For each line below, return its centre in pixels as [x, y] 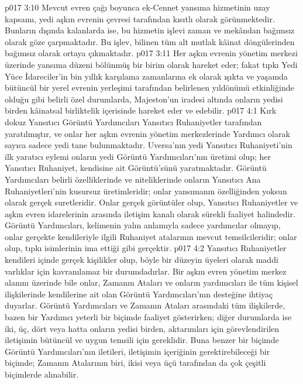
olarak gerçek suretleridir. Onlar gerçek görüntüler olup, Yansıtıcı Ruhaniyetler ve [151, 202]
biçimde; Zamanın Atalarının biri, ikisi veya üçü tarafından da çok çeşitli [135, 363]
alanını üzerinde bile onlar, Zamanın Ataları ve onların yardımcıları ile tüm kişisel [151, 282]
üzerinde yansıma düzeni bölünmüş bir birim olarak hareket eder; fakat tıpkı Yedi [151, 64]
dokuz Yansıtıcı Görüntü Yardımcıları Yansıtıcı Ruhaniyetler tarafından [133, 121]
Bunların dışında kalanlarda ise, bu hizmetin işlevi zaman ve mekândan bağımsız [150, 30]
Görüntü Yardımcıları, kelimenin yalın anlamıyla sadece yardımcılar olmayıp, [143, 225]
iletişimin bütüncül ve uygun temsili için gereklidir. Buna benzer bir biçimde [142, 340]
